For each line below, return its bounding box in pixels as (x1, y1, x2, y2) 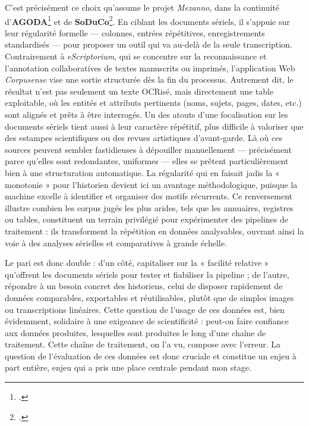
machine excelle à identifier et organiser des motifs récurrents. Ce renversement (5, 190, 293, 202)
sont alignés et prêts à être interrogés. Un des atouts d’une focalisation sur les (5, 108, 288, 120)
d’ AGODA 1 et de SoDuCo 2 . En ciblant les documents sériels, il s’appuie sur (5, 13, 290, 27)
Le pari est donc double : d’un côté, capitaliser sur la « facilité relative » (5, 256, 269, 269)
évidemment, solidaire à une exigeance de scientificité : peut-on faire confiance (5, 315, 289, 327)
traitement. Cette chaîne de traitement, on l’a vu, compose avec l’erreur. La (5, 338, 280, 350)
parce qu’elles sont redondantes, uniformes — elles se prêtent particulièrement (5, 155, 289, 167)
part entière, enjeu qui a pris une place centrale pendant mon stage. (5, 361, 251, 374)
